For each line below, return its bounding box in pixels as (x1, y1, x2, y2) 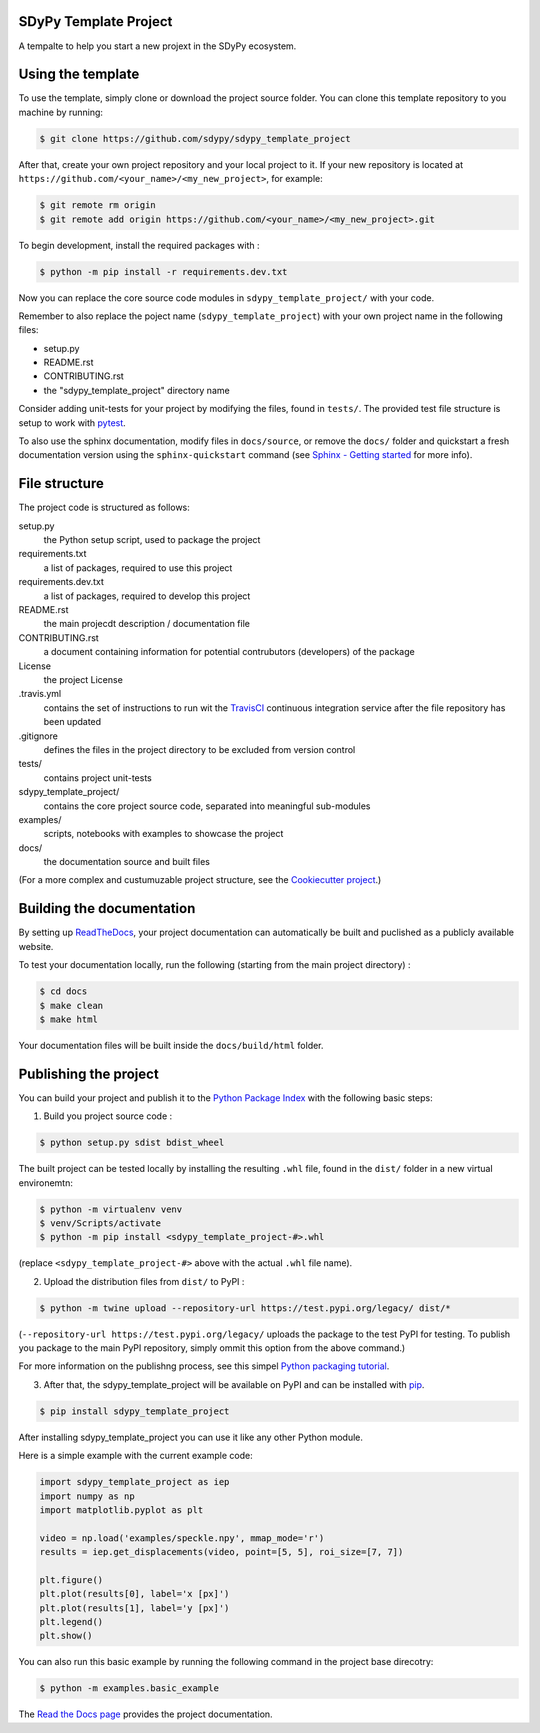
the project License (43, 674, 124, 685)
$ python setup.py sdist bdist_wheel (39, 1137, 225, 1149)
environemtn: (18, 1176, 74, 1189)
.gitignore (18, 730, 59, 742)
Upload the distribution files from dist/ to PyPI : (43, 1275, 245, 1287)
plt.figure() (39, 1574, 104, 1585)
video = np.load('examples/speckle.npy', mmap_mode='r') (39, 1532, 325, 1544)
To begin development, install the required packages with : (18, 239, 260, 251)
